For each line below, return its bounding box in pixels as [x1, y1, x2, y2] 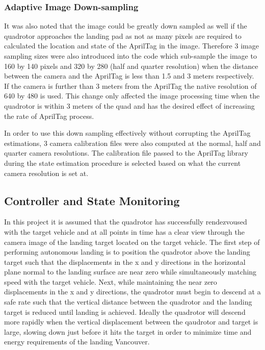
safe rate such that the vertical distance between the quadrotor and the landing [4, 296, 252, 307]
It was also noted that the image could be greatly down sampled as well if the [4, 20, 247, 31]
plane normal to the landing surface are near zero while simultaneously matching [4, 266, 257, 277]
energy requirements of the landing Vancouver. [4, 336, 150, 347]
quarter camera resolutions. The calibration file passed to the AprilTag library [4, 147, 248, 158]
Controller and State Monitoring [4, 192, 180, 208]
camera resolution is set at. [4, 167, 89, 178]
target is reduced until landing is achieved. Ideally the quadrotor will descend [4, 306, 246, 317]
